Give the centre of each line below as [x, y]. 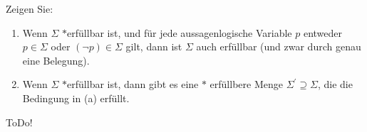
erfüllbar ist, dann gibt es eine [133, 84]
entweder [323, 32]
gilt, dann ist [154, 46]
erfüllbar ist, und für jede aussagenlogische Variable [180, 32]
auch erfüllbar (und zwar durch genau [279, 46]
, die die [335, 84]
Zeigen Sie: [30, 9]
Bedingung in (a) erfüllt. [76, 98]
